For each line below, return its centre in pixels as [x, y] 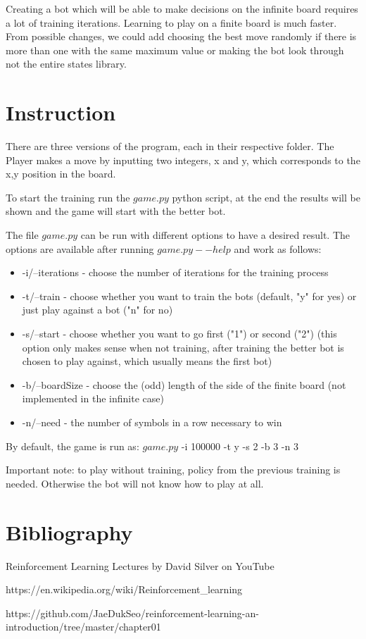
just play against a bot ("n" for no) [97, 310]
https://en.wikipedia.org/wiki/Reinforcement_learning [124, 589]
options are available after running [80, 248]
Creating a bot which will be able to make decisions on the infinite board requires [182, 8]
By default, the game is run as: [72, 446]
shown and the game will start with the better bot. [116, 211]
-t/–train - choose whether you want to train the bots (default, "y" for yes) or [189, 296]
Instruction [61, 112]
